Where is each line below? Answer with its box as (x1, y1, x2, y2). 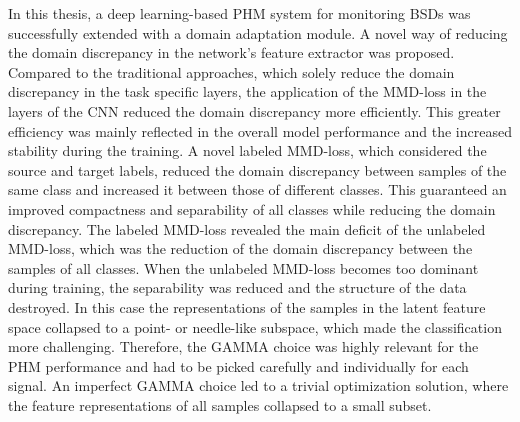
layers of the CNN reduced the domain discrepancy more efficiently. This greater (8, 100, 501, 121)
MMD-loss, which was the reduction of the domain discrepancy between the (8, 238, 473, 259)
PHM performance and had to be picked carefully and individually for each (8, 355, 469, 376)
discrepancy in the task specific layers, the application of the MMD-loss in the (8, 81, 487, 102)
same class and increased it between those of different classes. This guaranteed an (8, 179, 507, 200)
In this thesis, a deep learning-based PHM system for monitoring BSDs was (8, 3, 471, 23)
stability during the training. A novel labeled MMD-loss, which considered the (8, 140, 487, 161)
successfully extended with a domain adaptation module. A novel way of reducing (8, 22, 508, 43)
